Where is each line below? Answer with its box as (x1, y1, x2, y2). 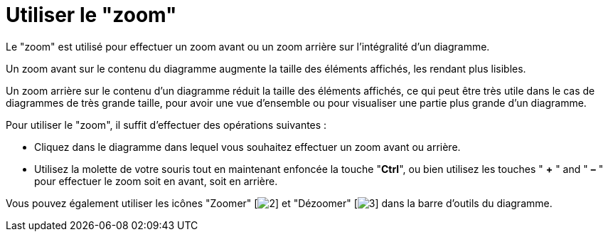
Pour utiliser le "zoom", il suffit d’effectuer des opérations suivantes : (6, 118, 327, 131)
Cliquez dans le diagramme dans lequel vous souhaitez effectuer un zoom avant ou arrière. (34, 140, 461, 153)
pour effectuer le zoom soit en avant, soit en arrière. (34, 174, 278, 187)
